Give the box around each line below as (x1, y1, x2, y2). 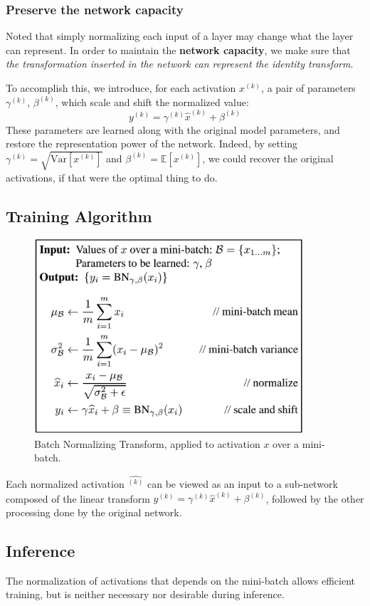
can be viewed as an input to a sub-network (147, 476, 338, 491)
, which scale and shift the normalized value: (55, 94, 249, 109)
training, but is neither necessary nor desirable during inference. (6, 587, 285, 602)
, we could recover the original (202, 150, 334, 165)
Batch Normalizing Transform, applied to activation (34, 436, 260, 451)
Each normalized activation (6, 476, 125, 491)
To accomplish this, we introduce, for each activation (6, 80, 236, 95)
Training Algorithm (6, 204, 152, 226)
